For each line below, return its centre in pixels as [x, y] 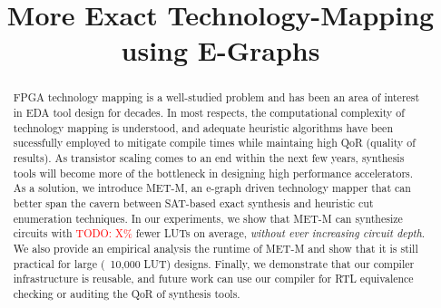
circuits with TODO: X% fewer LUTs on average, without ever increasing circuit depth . [219, 233]
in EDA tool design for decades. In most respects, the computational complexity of [209, 113]
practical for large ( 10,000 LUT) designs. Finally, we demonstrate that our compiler [214, 263]
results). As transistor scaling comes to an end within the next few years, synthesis [209, 157]
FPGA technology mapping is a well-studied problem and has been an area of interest [216, 97]
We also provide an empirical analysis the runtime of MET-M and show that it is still [216, 248]
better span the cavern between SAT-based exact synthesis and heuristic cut [193, 202]
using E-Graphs [220, 50]
